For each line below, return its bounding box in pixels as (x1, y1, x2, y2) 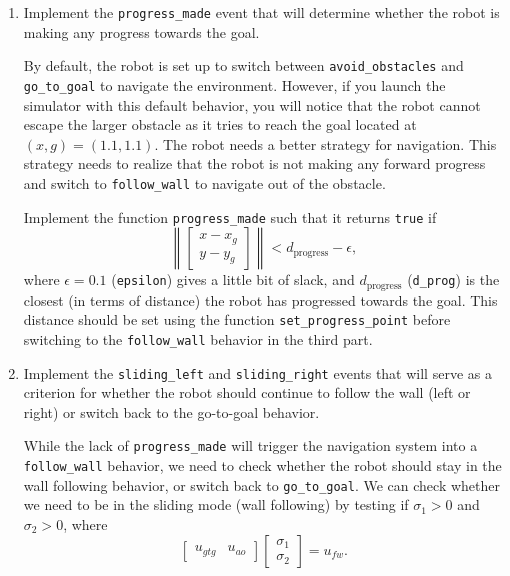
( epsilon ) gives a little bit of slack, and (111, 269, 355, 290)
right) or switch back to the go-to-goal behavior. (23, 401, 320, 422)
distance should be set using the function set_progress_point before (23, 309, 451, 330)
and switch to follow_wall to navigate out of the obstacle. (23, 172, 386, 193)
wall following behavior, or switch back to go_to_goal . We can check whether (23, 474, 501, 495)
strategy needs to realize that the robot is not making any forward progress (23, 153, 486, 174)
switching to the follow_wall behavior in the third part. (23, 328, 373, 349)
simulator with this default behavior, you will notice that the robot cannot (23, 94, 481, 115)
